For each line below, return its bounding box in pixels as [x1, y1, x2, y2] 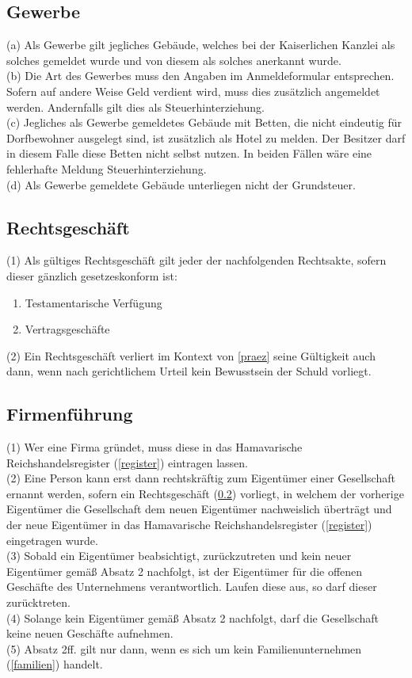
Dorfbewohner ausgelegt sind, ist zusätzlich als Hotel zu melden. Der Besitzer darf [6, 129, 406, 146]
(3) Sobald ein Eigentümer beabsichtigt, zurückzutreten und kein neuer [6, 547, 352, 564]
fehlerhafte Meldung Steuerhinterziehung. [6, 160, 207, 177]
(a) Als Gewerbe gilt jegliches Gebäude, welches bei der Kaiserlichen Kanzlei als [6, 36, 395, 53]
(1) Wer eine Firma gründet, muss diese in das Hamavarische [6, 439, 303, 455]
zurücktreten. [6, 594, 71, 611]
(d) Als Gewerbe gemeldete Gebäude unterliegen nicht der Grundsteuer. [6, 176, 356, 192]
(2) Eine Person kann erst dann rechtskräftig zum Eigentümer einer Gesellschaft [6, 470, 395, 486]
